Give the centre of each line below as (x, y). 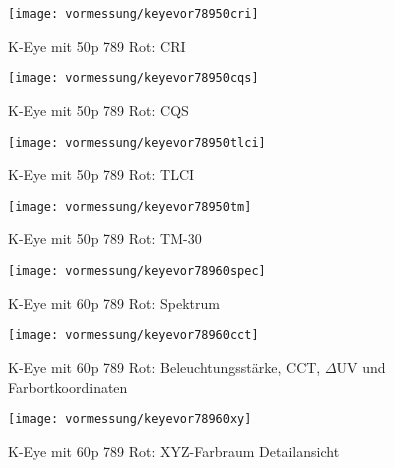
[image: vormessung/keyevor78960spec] (137, 271)
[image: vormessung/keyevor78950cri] (133, 14)
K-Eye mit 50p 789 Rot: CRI (97, 45)
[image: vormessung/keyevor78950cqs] (133, 78)
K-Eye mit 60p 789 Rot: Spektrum (114, 302)
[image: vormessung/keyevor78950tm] (130, 206)
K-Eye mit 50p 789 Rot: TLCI (101, 174)
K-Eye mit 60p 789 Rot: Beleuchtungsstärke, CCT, (164, 366)
